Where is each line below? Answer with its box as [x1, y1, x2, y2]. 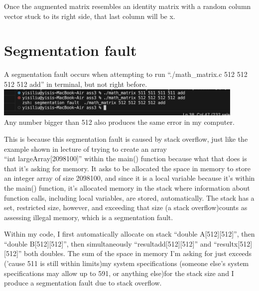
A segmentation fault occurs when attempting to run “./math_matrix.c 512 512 [4, 69, 248, 79]
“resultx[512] [213, 238, 253, 249]
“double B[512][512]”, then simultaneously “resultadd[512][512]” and [4, 238, 212, 249]
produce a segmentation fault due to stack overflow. [4, 278, 162, 288]
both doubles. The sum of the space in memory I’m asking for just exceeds [24, 248, 252, 259]
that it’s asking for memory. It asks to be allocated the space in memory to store [4, 163, 251, 173]
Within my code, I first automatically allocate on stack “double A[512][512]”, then [4, 229, 255, 239]
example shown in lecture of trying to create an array [4, 143, 167, 154]
